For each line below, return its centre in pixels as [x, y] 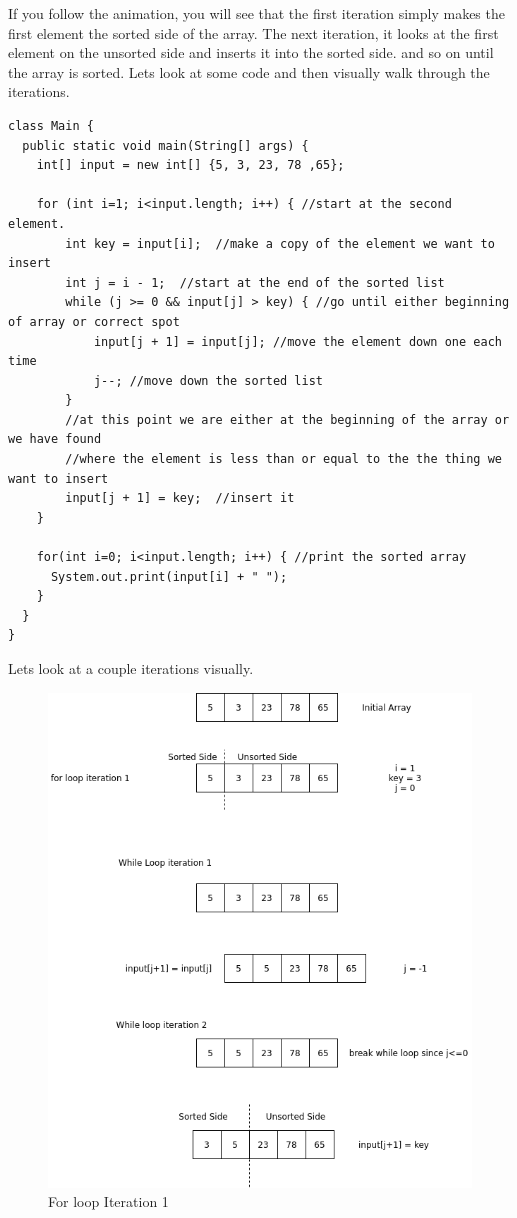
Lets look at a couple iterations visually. [131, 668]
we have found [55, 439]
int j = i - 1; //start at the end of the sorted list [255, 282]
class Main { [51, 125]
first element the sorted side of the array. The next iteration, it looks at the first [253, 32]
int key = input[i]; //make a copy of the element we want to [280, 243]
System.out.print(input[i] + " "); [169, 576]
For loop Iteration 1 [108, 1201]
